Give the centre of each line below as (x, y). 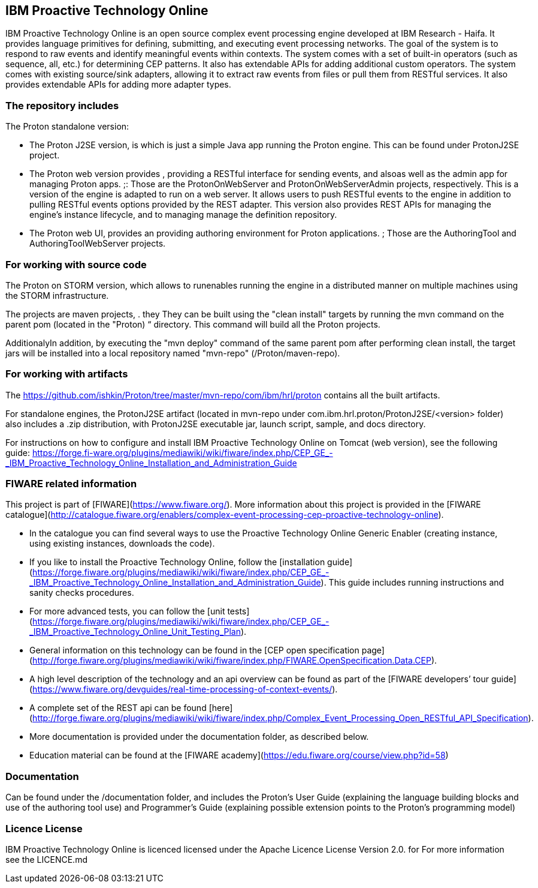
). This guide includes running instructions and (412, 583)
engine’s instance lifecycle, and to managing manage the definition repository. (183, 215)
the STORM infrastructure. (57, 295)
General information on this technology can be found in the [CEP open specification (194, 650)
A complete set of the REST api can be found (118, 708)
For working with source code (76, 264)
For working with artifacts (67, 374)
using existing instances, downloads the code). (122, 544)
